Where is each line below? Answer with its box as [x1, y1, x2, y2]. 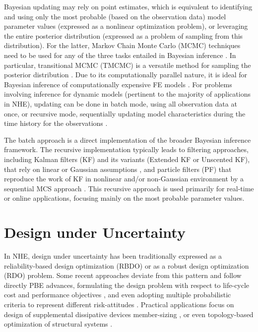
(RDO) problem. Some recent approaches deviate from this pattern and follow [4, 270, 242, 280]
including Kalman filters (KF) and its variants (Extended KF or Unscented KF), [4, 154, 250, 164]
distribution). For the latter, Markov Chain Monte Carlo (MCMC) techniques [4, 40, 241, 51]
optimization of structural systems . [4, 319, 113, 329]
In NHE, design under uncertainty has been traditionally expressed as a [4, 251, 222, 261]
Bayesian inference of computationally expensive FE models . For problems [4, 79, 232, 89]
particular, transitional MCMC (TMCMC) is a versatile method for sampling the [4, 59, 251, 70]
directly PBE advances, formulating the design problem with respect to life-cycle [4, 279, 250, 290]
